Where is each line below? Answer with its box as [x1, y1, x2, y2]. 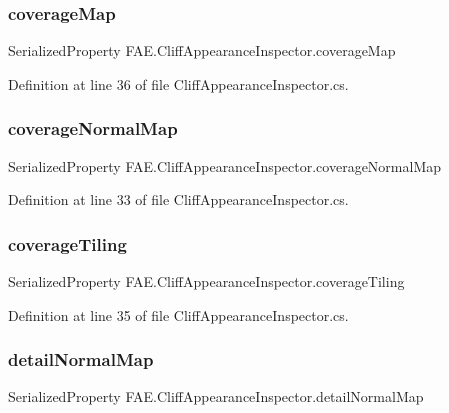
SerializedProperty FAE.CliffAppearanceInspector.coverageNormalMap [8, 155, 442, 176]
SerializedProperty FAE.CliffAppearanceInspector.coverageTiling [8, 271, 405, 292]
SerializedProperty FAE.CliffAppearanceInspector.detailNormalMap [8, 386, 424, 407]
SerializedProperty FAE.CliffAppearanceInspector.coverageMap [8, 40, 396, 61]
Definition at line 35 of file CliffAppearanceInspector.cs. [8, 304, 349, 325]
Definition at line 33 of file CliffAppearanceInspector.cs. [8, 189, 349, 210]
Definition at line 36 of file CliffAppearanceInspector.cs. [8, 73, 349, 94]
